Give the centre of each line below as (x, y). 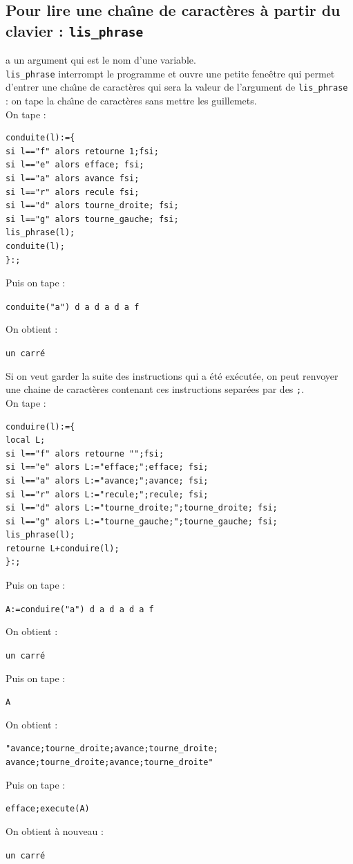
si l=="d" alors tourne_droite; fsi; (92, 206)
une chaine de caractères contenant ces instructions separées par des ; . (155, 389)
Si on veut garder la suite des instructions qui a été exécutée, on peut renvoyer (172, 375)
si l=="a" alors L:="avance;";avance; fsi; (107, 480)
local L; (26, 440)
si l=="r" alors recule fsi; (73, 192)
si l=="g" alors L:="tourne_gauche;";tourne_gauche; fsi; (142, 521)
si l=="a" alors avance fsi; (73, 179)
